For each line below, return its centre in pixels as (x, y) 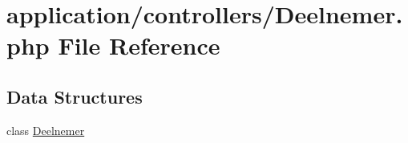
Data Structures (75, 96)
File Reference (139, 45)
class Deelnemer (46, 130)
